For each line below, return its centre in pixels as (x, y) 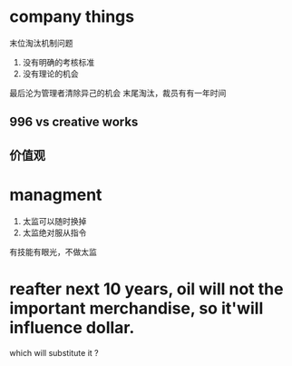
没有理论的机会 (50, 74)
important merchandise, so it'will (136, 308)
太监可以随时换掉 (54, 221)
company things (72, 17)
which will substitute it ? (54, 352)
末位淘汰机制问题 (41, 43)
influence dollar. (72, 327)
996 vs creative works (74, 122)
